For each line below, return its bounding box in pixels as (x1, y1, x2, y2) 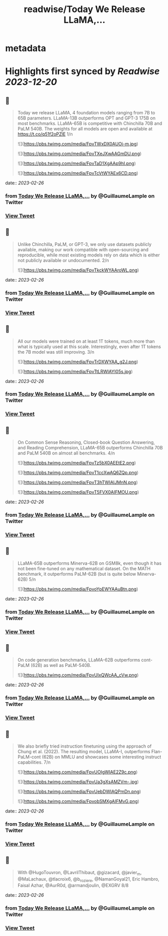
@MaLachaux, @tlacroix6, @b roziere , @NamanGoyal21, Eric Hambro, (17, 876, 159, 883)
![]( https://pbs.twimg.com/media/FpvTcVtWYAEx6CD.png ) (17, 170, 138, 176)
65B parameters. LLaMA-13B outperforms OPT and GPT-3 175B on (17, 115, 156, 121)
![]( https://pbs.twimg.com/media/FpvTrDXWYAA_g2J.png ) (17, 359, 138, 365)
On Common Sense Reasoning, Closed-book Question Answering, (17, 439, 155, 445)
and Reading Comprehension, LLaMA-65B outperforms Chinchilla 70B (17, 445, 163, 451)
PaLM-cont (17, 754, 41, 760)
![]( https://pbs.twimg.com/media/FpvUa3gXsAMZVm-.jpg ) (17, 779, 139, 785)
